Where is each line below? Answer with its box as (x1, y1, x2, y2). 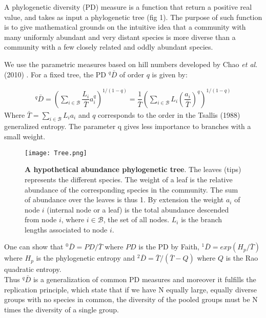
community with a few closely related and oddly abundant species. (4, 41, 213, 52)
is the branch (181, 214, 222, 225)
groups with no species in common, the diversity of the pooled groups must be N (4, 294, 258, 305)
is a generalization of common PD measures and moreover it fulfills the (33, 274, 256, 285)
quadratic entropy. (4, 264, 62, 274)
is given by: (152, 69, 188, 79)
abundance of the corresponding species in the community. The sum (25, 184, 238, 195)
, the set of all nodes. (103, 214, 170, 225)
